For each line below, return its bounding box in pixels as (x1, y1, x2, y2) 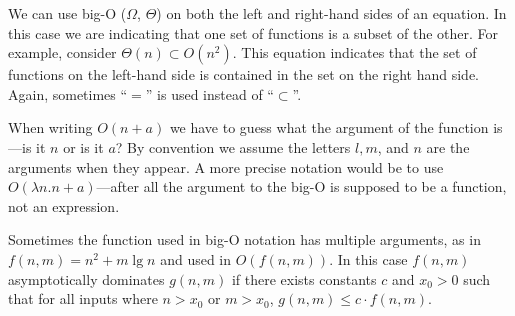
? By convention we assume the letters (115, 136, 351, 157)
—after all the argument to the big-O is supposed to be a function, (96, 176, 507, 197)
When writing (8, 117, 93, 138)
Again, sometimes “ (8, 83, 128, 104)
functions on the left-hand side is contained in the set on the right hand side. (8, 64, 480, 85)
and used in (160, 248, 232, 269)
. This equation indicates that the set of (232, 42, 477, 63)
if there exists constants (231, 268, 377, 289)
